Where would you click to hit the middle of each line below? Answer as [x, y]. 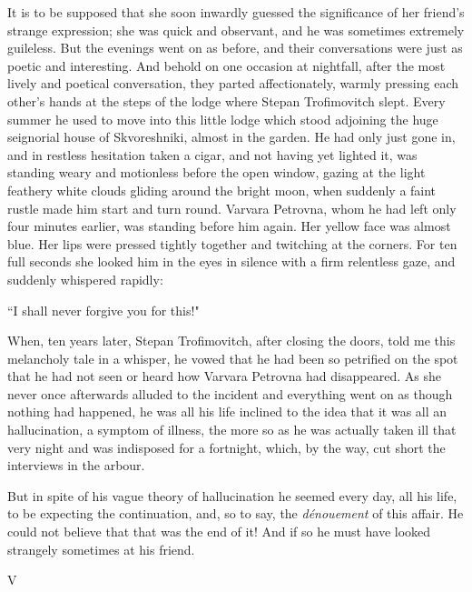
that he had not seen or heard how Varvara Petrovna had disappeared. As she [224, 376]
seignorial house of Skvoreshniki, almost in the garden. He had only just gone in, [231, 137]
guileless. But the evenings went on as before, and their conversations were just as [235, 48]
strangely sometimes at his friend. [101, 549]
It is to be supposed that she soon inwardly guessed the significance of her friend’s [236, 12]
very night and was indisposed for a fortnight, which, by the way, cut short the [226, 447]
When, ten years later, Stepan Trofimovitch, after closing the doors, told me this [231, 341]
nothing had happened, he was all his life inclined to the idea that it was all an [227, 411]
